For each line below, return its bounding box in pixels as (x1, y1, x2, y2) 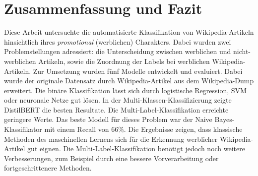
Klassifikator (4, 124, 42, 134)
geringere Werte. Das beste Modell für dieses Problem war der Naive (4, 114, 212, 124)
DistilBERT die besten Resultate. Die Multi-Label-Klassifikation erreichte (4, 104, 229, 115)
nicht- (233, 46, 251, 57)
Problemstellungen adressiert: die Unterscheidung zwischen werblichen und (4, 46, 231, 57)
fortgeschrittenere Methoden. (4, 163, 92, 173)
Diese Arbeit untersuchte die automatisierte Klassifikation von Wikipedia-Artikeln (4, 27, 254, 37)
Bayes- (214, 114, 235, 124)
